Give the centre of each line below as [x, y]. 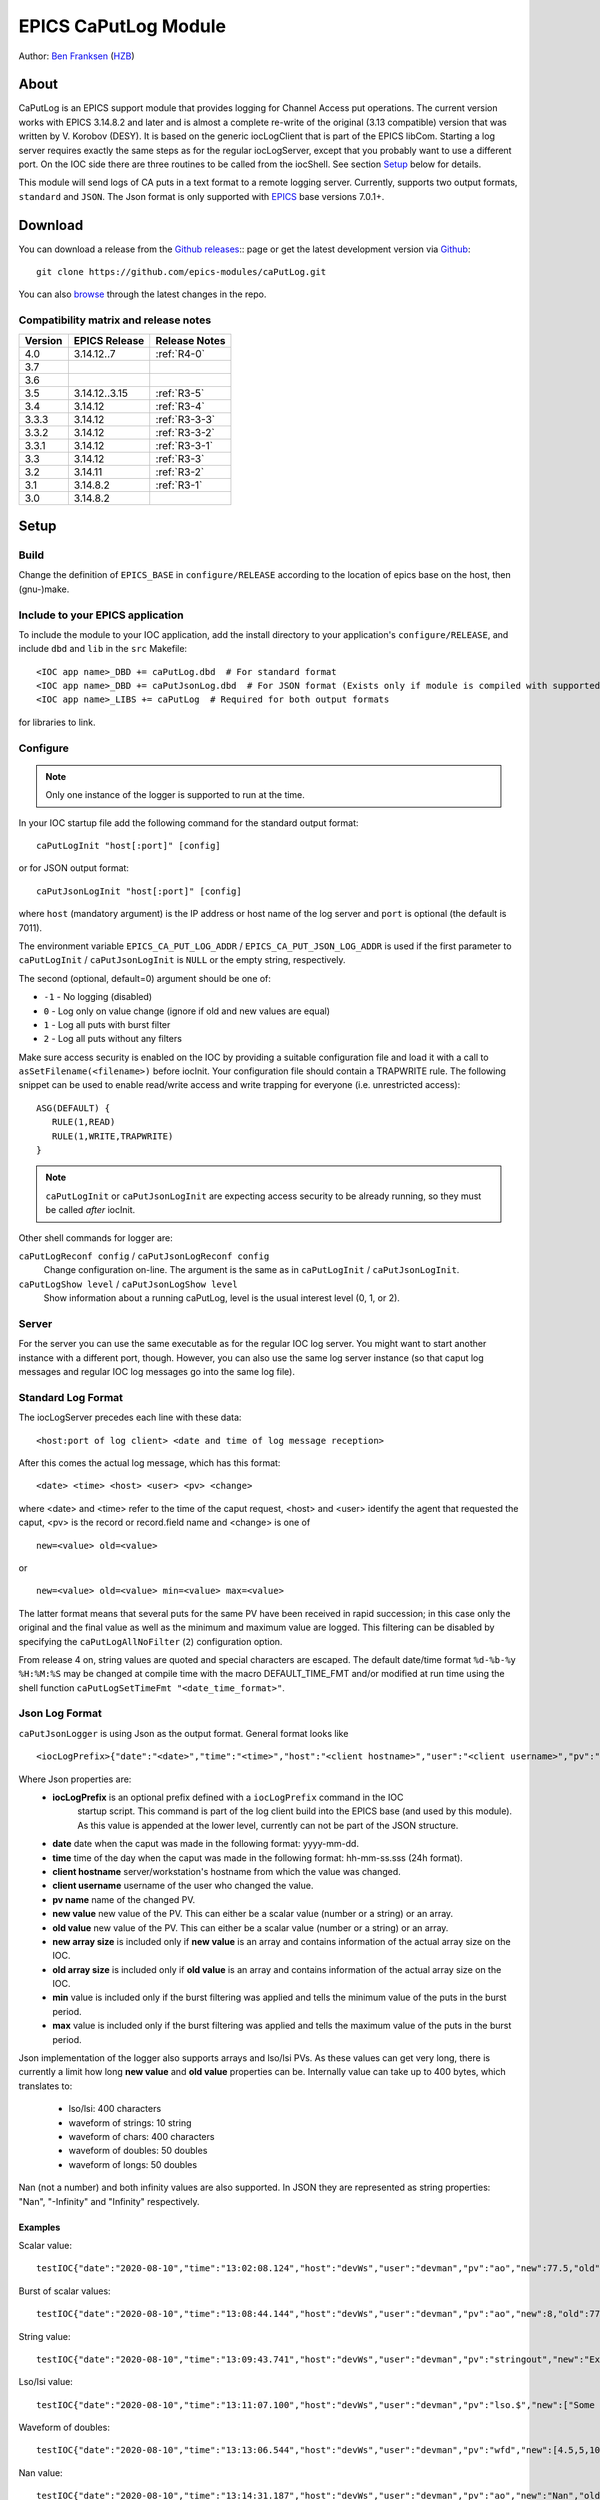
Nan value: [41, 2472]
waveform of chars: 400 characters [141, 2136]
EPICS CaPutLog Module [122, 26]
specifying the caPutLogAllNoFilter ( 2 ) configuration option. [150, 1641]
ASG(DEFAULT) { [73, 1108]
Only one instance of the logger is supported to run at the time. [175, 795]
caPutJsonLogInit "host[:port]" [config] [139, 891]
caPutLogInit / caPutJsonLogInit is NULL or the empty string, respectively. [182, 960]
